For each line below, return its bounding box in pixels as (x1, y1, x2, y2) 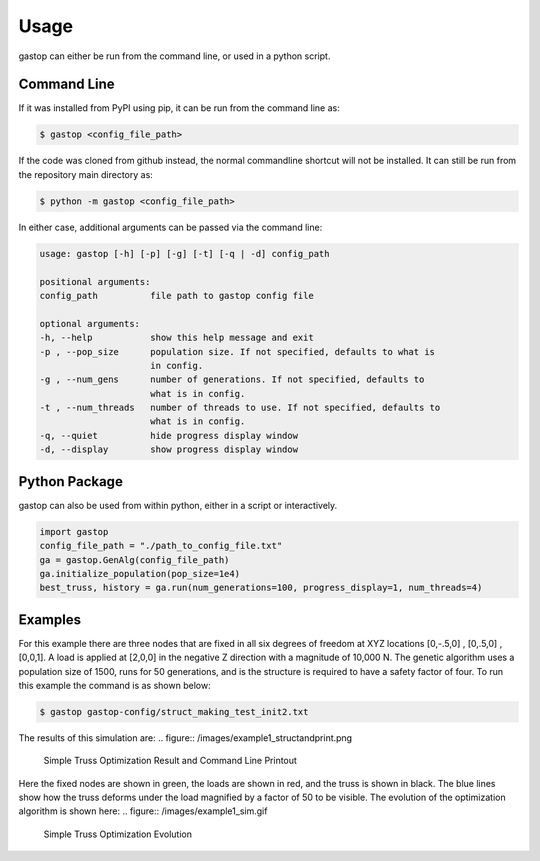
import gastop (39, 526, 109, 537)
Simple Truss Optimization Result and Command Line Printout (43, 755, 297, 767)
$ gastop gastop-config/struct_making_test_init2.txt (39, 706, 309, 717)
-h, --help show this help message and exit (39, 332, 314, 344)
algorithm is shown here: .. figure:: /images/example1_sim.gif (18, 805, 268, 817)
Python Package (18, 473, 124, 490)
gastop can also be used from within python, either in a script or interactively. (18, 499, 338, 511)
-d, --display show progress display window (39, 444, 299, 455)
